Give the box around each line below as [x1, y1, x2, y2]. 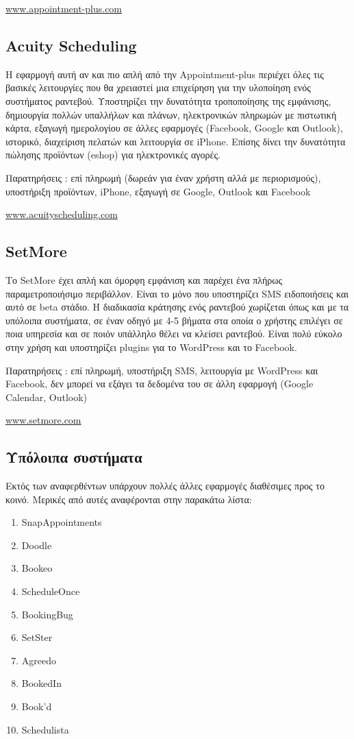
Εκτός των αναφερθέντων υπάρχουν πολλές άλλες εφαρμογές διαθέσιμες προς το [5, 478, 325, 493]
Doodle [21, 537, 52, 552]
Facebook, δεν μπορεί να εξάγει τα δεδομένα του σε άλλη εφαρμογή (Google [5, 376, 314, 391]
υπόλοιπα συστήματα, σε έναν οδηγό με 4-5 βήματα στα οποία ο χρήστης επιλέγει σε [5, 313, 343, 327]
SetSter [21, 630, 53, 644]
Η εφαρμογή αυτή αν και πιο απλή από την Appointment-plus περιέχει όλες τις [5, 66, 324, 81]
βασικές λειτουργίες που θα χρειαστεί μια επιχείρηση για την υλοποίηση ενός [5, 80, 311, 95]
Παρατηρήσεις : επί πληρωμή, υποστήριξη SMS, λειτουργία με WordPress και [5, 363, 318, 377]
